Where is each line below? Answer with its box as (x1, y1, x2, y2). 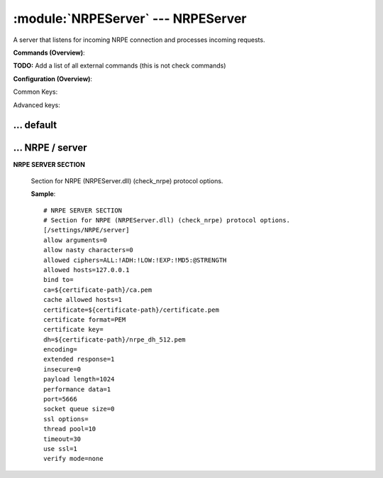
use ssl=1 (43, 445, 77, 452)
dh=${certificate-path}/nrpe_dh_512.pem (43, 335, 186, 344)
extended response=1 (43, 355, 115, 364)
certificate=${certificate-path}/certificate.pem (43, 305, 220, 314)
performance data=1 (43, 385, 111, 393)
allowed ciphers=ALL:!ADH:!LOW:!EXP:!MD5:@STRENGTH (43, 256, 227, 264)
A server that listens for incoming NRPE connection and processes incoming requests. (13, 36, 265, 44)
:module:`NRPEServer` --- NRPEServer (13, 11, 247, 26)
